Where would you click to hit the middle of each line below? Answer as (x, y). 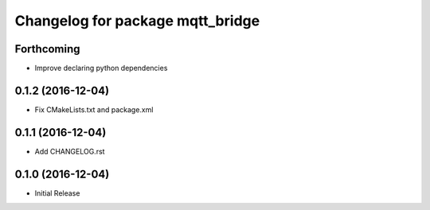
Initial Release (57, 193)
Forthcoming (47, 49)
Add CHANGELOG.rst (70, 151)
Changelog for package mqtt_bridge (137, 21)
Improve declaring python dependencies (101, 68)
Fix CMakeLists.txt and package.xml (94, 109)
